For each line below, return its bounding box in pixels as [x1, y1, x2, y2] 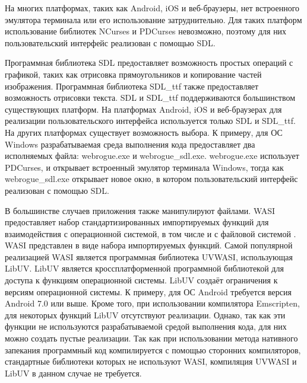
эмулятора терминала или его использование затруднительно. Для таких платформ [5, 13, 302, 25]
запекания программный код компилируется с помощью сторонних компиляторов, [5, 343, 301, 356]
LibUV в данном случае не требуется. [5, 366, 142, 379]
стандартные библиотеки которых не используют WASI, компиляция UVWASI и [5, 355, 297, 368]
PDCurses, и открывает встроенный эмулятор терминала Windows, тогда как [5, 161, 284, 173]
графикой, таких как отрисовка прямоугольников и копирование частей [5, 68, 262, 80]
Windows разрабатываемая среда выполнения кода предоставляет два [5, 138, 255, 150]
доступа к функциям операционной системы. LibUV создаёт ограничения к [5, 274, 278, 286]
